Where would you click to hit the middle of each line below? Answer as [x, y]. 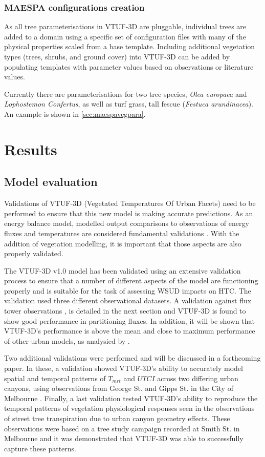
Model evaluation [51, 182]
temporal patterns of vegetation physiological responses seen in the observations [129, 408]
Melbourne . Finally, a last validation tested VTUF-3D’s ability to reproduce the [131, 398]
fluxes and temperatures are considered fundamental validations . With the [122, 233]
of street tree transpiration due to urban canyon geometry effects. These [117, 418]
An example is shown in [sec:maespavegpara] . [75, 113]
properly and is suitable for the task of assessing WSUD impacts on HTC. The [128, 290]
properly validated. [34, 253]
